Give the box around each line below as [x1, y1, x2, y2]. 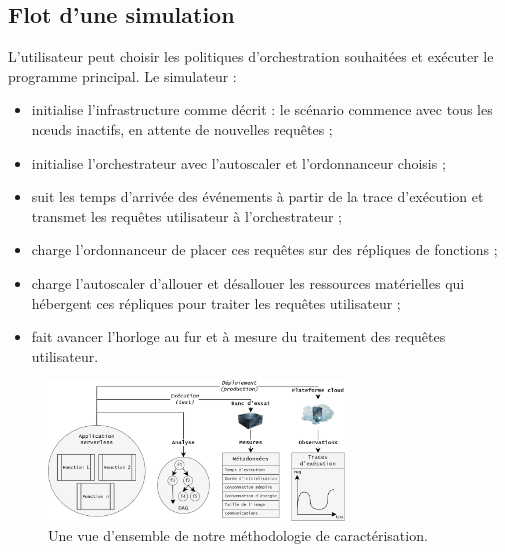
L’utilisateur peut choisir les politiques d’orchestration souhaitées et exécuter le [8, 46, 494, 67]
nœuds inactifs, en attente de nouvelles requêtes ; [31, 118, 333, 139]
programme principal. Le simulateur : [8, 65, 237, 86]
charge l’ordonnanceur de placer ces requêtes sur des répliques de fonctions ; [31, 239, 498, 260]
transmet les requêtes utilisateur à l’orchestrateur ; [31, 205, 342, 226]
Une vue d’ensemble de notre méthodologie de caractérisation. [48, 525, 428, 546]
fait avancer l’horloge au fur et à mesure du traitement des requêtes [31, 326, 446, 347]
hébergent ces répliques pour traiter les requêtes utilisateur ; [31, 292, 401, 313]
